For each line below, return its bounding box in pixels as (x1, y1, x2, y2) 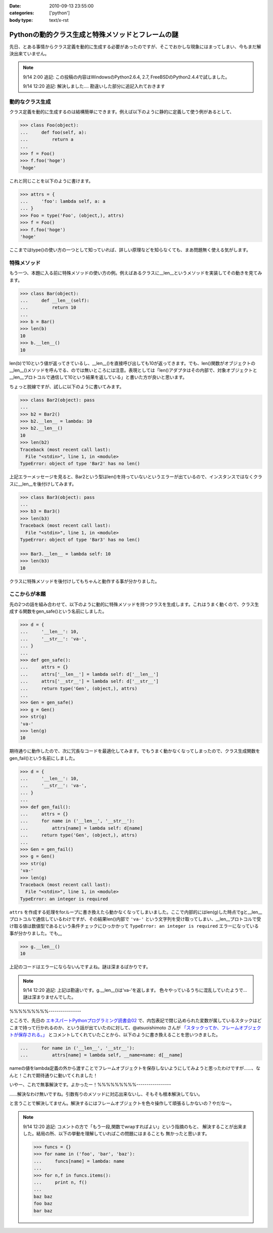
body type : (9, 17, 33, 23)
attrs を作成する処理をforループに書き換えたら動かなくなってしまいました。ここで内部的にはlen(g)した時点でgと (9, 909, 248, 915)
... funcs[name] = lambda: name (33, 1158, 125, 1164)
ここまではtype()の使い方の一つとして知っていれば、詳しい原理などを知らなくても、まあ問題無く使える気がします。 (9, 247, 251, 253)
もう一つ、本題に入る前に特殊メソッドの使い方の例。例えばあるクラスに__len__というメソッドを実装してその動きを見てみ (9, 270, 262, 276)
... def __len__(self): (20, 297, 89, 303)
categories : (9, 10, 34, 16)
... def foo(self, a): (20, 129, 87, 135)
